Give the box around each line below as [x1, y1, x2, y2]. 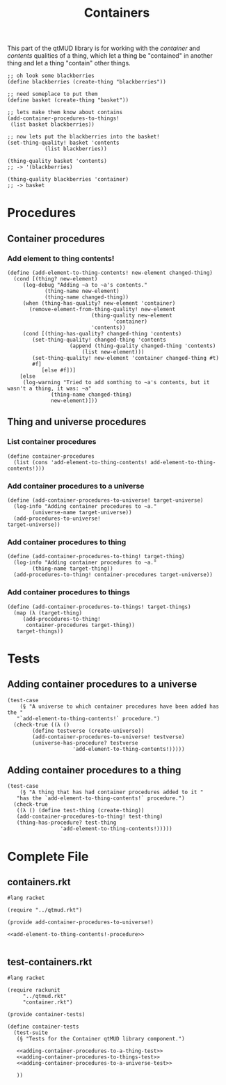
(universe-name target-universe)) [32, 509, 132, 516]
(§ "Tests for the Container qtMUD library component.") [16, 1036, 186, 1043]
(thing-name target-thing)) [32, 565, 113, 572]
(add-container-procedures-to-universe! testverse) [32, 733, 186, 741]
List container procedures [7, 437, 97, 447]
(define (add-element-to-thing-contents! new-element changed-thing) [7, 269, 213, 276]
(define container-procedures [7, 452, 95, 460]
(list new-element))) [81, 349, 145, 356]
